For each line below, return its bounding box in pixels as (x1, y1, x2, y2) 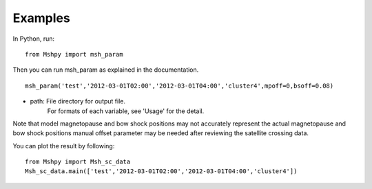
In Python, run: (12, 34, 55, 43)
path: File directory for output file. (30, 97, 125, 106)
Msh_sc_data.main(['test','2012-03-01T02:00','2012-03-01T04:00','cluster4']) (25, 168, 298, 175)
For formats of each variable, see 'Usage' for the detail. (47, 107, 205, 115)
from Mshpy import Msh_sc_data (25, 158, 131, 166)
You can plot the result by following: (12, 141, 115, 150)
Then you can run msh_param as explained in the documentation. (12, 66, 199, 74)
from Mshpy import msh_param (25, 50, 123, 58)
